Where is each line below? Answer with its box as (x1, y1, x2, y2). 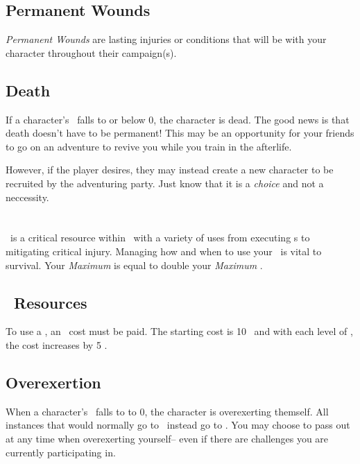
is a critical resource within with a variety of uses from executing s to (10, 230, 310, 245)
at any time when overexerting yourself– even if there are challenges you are (6, 431, 329, 445)
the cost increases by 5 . (6, 337, 108, 352)
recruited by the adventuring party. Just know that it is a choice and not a (6, 175, 324, 190)
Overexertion (6, 371, 101, 393)
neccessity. (6, 189, 49, 204)
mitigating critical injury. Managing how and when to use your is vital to (6, 243, 322, 258)
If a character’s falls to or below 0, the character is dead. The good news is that (6, 112, 350, 126)
